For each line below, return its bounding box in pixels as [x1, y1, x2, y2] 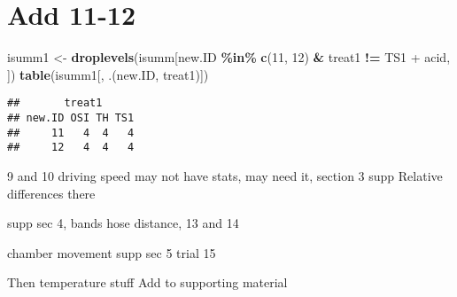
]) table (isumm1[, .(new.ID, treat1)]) [7, 65, 209, 83]
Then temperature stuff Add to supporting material [7, 273, 288, 292]
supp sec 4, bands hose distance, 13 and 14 [7, 214, 239, 232]
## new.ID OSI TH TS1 [7, 111, 135, 124]
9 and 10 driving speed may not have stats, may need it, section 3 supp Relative [7, 166, 443, 184]
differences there [7, 184, 96, 202]
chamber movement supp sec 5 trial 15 [7, 243, 216, 262]
